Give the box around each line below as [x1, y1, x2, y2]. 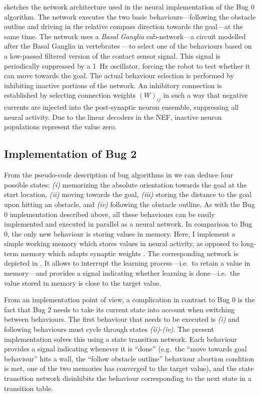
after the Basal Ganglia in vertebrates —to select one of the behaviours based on [4, 41, 252, 51]
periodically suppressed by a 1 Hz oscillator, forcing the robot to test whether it [4, 60, 250, 71]
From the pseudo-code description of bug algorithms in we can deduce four [4, 169, 233, 180]
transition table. [4, 382, 53, 393]
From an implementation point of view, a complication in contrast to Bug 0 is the [4, 294, 255, 305]
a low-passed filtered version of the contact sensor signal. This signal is [4, 50, 220, 61]
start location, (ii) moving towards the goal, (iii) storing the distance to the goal [4, 189, 251, 200]
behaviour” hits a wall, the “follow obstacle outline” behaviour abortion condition [4, 353, 254, 363]
